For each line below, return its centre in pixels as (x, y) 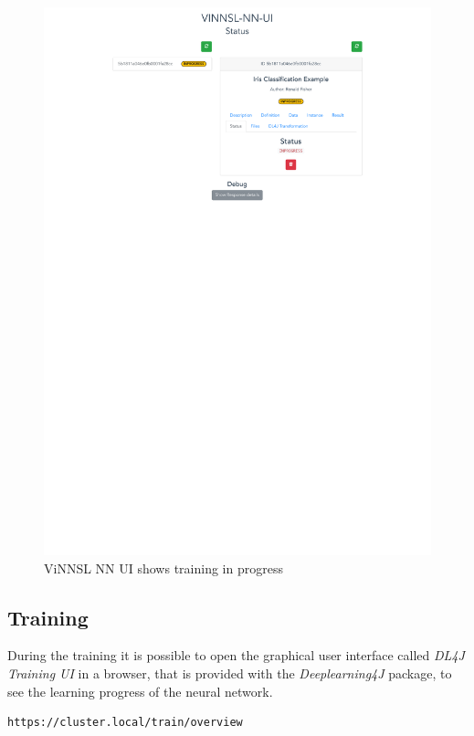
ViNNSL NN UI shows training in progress (163, 568)
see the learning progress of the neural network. (140, 691)
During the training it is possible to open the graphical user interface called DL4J (236, 655)
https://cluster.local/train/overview (125, 723)
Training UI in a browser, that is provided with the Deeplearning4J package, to (230, 673)
